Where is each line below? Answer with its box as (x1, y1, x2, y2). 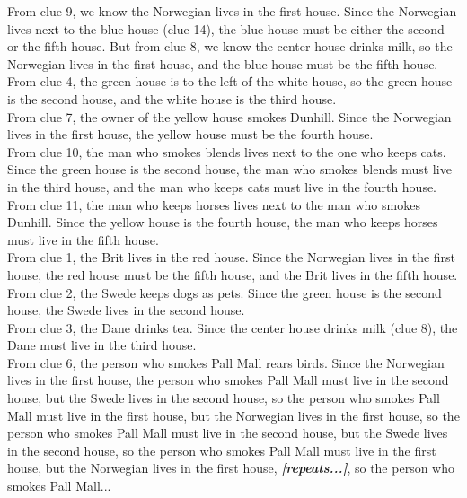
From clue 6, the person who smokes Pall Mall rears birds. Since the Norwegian (7, 353, 445, 371)
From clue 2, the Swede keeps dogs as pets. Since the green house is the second (7, 283, 442, 301)
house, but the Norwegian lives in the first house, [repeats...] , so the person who (7, 459, 454, 477)
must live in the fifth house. (7, 230, 159, 249)
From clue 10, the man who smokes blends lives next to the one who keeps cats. (7, 142, 446, 161)
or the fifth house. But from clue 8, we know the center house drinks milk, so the (7, 37, 453, 56)
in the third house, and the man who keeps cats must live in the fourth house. (7, 177, 437, 196)
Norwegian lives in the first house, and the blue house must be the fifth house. (7, 54, 438, 73)
